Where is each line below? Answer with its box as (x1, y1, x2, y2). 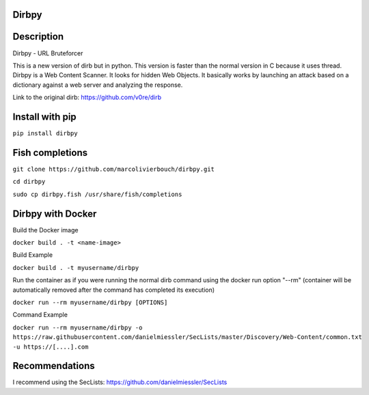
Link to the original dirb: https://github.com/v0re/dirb (12, 93, 162, 102)
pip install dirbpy (12, 130, 78, 137)
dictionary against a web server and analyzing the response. (12, 81, 183, 89)
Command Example (12, 311, 68, 319)
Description (12, 31, 64, 42)
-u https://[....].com (12, 342, 89, 351)
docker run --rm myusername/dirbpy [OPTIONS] (12, 298, 168, 306)
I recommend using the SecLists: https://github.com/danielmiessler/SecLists (12, 378, 228, 386)
